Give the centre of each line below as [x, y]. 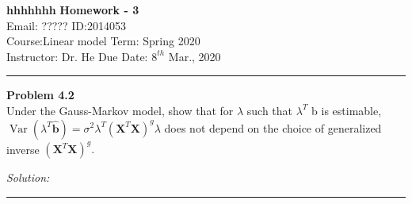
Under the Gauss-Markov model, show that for [120, 110]
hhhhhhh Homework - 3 [73, 10]
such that [270, 110]
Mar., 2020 [195, 56]
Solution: [28, 177]
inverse [23, 149]
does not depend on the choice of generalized [273, 127]
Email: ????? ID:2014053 [66, 25]
